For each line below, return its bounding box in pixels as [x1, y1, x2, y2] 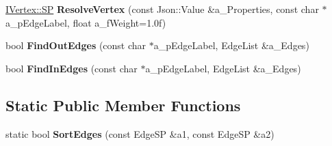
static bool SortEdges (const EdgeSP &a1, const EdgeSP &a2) [5, 126, 274, 141]
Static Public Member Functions [5, 94, 241, 115]
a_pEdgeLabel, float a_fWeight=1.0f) [5, 15, 166, 29]
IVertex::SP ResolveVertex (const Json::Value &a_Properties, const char [5, 2, 319, 16]
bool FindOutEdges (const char [5, 38, 146, 53]
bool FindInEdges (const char [5, 61, 138, 75]
